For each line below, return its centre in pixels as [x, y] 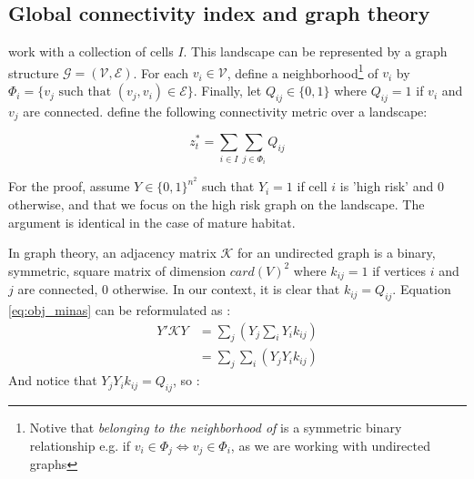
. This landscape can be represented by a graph [315, 51]
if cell [312, 186]
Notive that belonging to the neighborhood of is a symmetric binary [216, 428]
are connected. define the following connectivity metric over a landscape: [225, 111]
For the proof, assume [69, 186]
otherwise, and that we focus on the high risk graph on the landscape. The [217, 204]
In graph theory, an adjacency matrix [112, 253]
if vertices [399, 270]
